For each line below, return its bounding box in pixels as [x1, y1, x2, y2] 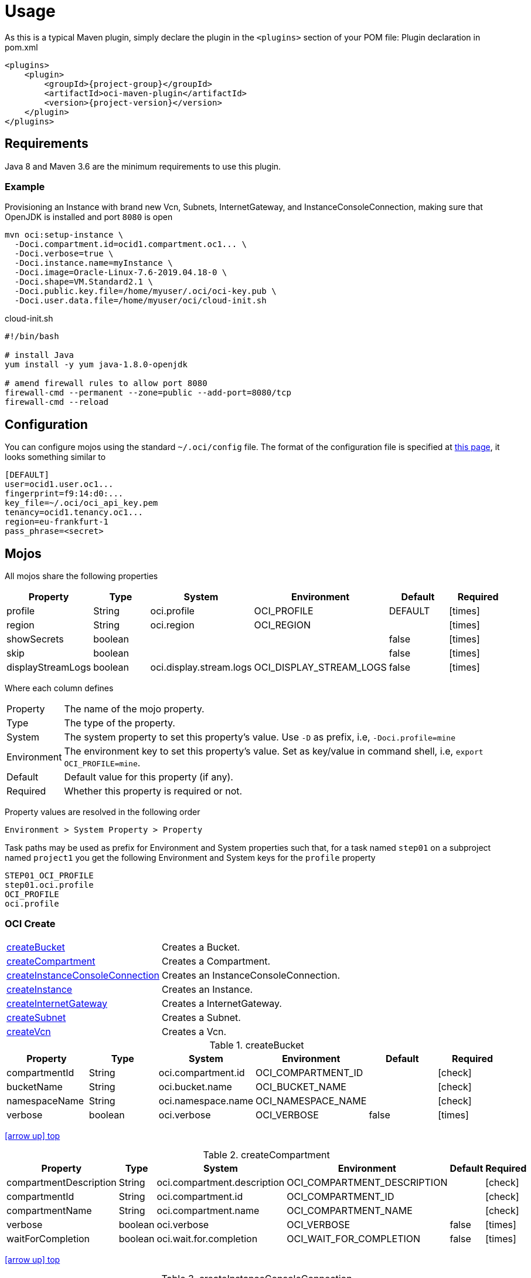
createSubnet [6, 1011, 66, 1023]
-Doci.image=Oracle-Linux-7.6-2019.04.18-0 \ [14, 268, 227, 278]
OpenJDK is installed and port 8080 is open [5, 212, 173, 222]
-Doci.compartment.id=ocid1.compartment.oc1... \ [14, 239, 247, 249]
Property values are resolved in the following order [5, 807, 200, 817]
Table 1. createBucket [209, 1039, 304, 1051]
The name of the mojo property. [64, 703, 205, 715]
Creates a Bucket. [161, 941, 240, 953]
